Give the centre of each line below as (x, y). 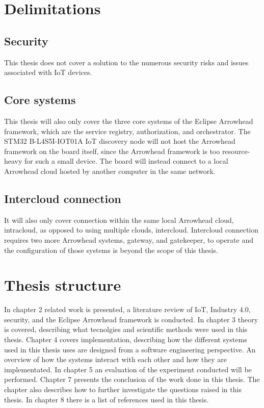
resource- (236, 151)
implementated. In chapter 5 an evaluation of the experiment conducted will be (128, 369)
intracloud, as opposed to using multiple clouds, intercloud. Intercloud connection (131, 230)
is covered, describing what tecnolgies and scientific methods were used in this (126, 329)
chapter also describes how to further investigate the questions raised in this (123, 389)
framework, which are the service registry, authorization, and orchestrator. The (127, 131)
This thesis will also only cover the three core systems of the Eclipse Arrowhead (129, 121)
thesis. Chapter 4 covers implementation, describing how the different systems (126, 339)
